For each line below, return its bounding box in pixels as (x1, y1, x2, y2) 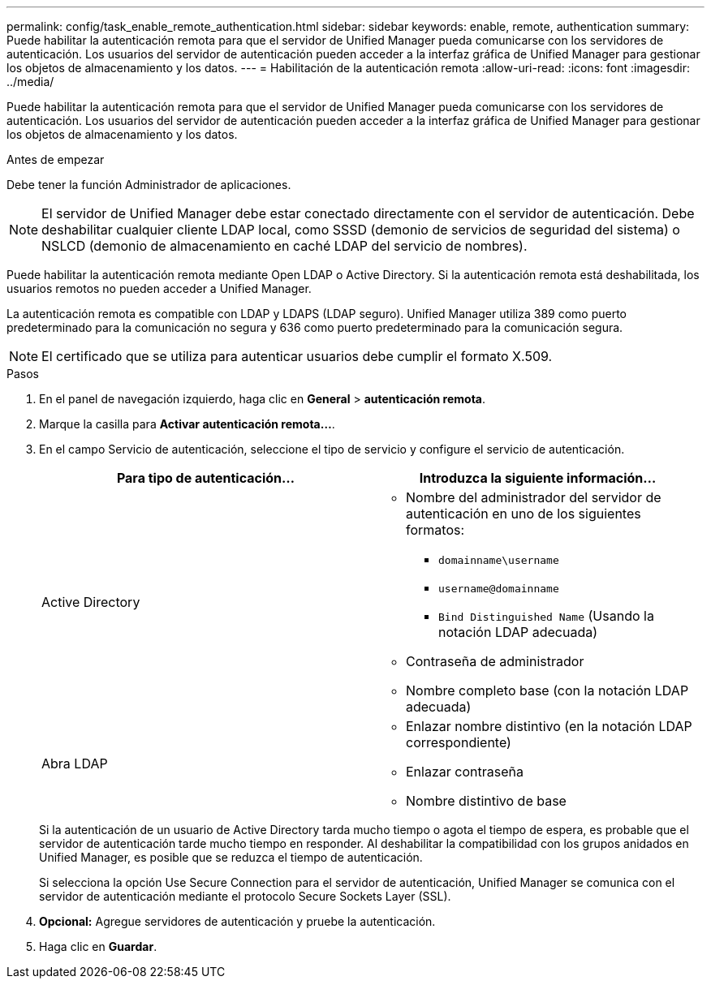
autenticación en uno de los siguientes (406, 505, 641, 522)
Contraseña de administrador (406, 653, 584, 669)
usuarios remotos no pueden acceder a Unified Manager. (6, 282, 312, 295)
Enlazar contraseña (406, 763, 524, 780)
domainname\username (438, 554, 559, 566)
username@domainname (438, 583, 559, 595)
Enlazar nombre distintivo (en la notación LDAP (406, 718, 692, 734)
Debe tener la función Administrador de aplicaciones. (6, 178, 291, 191)
